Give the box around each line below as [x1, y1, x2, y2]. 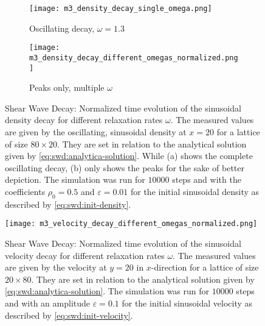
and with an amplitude [5, 296, 91, 309]
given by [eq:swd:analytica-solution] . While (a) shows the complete [5, 149, 253, 162]
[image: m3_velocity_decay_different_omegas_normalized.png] [5, 219, 258, 229]
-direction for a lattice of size [151, 261, 259, 274]
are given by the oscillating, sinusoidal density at [5, 126, 187, 138]
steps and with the [172, 173, 241, 186]
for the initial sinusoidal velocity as [122, 296, 253, 309]
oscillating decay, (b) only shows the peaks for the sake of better [5, 161, 245, 174]
